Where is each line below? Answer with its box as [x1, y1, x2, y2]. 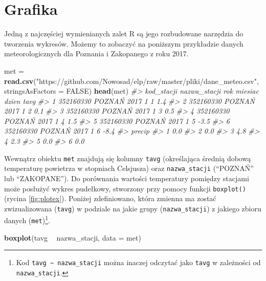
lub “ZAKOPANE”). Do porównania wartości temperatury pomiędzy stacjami [4, 172, 249, 183]
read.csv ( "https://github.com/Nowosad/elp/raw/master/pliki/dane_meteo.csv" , [4, 75, 259, 86]
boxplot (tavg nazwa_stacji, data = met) [4, 232, 141, 243]
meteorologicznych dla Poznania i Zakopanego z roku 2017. [4, 48, 189, 59]
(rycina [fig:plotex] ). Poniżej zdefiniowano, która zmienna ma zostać [4, 193, 216, 204]
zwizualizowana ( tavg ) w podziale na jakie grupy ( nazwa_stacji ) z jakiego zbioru [4, 203, 261, 213]
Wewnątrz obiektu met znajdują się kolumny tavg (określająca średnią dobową [4, 153, 251, 163]
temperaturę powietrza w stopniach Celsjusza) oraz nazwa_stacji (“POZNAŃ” [4, 163, 254, 174]
